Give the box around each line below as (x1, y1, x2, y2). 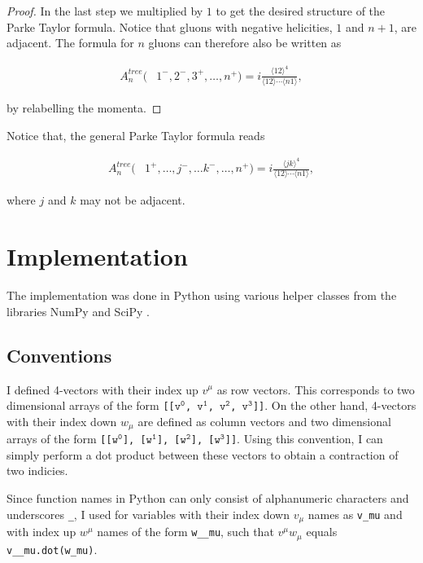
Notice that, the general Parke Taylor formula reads (7, 126, 265, 143)
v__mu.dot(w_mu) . (7, 540, 98, 557)
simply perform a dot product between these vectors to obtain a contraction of (7, 446, 399, 463)
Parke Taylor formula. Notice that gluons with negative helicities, (7, 18, 333, 35)
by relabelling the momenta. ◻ (7, 99, 162, 116)
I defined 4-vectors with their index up (7, 380, 198, 398)
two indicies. (7, 462, 68, 479)
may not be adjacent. (80, 191, 185, 209)
